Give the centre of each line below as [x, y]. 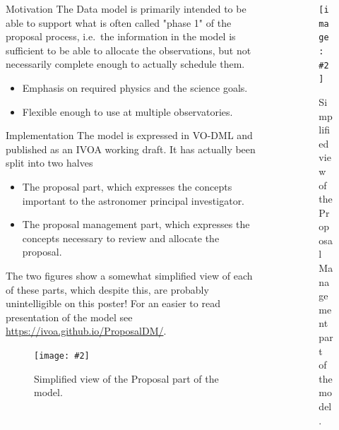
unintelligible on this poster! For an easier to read [113, 303]
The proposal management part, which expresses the [136, 224]
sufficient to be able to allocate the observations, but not [129, 50]
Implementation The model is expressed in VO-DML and [129, 135]
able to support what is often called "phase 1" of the [119, 22]
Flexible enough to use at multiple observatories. [127, 111]
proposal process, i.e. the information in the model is [121, 36]
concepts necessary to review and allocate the [121, 238]
